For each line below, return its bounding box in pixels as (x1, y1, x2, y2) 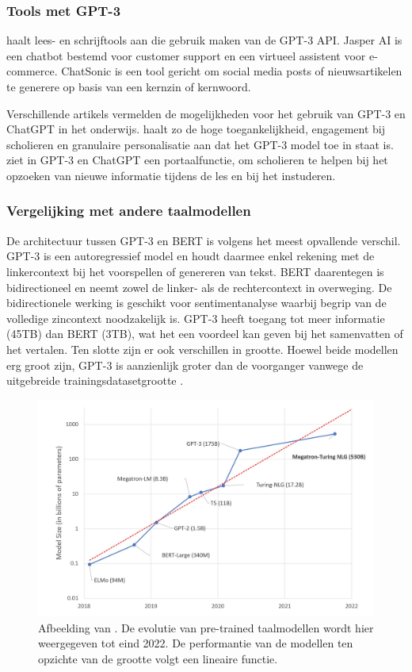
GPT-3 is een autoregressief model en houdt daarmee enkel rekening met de (6, 248, 375, 264)
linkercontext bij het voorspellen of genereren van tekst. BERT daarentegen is (6, 263, 384, 279)
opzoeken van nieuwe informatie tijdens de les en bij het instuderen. (6, 167, 336, 183)
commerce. (6, 63, 58, 79)
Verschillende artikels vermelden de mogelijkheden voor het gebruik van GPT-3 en (6, 105, 406, 121)
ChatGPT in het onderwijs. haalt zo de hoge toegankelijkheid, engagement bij (6, 121, 386, 137)
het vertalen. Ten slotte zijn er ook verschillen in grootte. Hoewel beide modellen (6, 340, 399, 357)
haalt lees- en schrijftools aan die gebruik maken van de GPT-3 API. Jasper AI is (6, 32, 402, 48)
